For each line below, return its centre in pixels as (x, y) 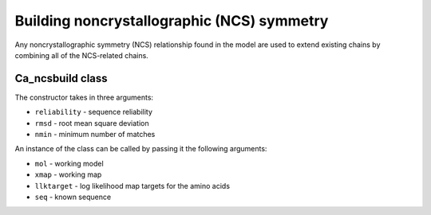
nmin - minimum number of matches (95, 135)
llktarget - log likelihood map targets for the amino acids (132, 186)
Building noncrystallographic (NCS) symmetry (172, 21)
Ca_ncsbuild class (61, 78)
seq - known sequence (73, 197)
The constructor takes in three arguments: (84, 97)
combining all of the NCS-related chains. (82, 55)
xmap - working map (68, 174)
